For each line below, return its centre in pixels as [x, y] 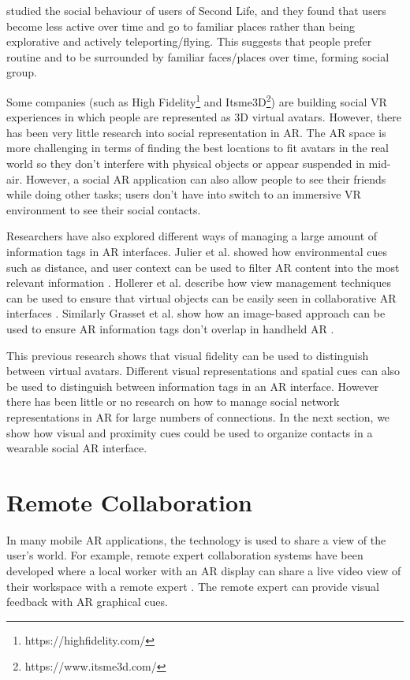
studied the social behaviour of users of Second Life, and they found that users [196, 10]
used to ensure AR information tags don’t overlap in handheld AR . [170, 328]
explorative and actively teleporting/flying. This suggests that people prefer [189, 41]
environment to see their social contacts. [104, 209]
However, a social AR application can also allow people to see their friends [206, 178]
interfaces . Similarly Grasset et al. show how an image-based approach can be [196, 313]
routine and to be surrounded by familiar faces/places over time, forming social [198, 56]
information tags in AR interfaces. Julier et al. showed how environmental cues [197, 251]
